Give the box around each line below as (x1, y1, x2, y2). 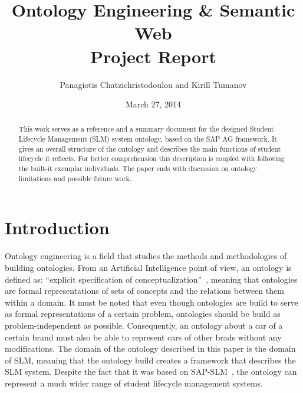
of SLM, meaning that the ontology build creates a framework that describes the (5, 353, 296, 366)
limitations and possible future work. (18, 173, 131, 183)
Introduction (5, 215, 110, 240)
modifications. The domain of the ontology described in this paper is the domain (5, 342, 296, 355)
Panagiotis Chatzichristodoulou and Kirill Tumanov (60, 78, 247, 90)
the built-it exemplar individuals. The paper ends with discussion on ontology (18, 163, 258, 173)
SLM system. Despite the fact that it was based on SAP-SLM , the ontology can (5, 365, 297, 378)
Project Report (90, 44, 216, 68)
